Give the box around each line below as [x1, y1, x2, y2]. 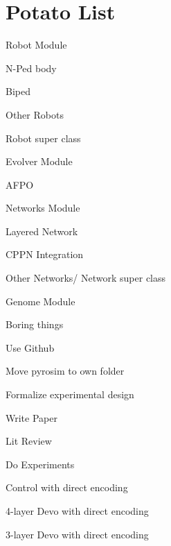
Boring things [6, 317, 64, 332]
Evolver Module [6, 154, 73, 169]
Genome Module [6, 293, 75, 308]
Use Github [6, 340, 55, 355]
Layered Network [6, 223, 78, 238]
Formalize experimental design [6, 387, 134, 402]
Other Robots [6, 107, 64, 121]
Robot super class [6, 130, 81, 145]
